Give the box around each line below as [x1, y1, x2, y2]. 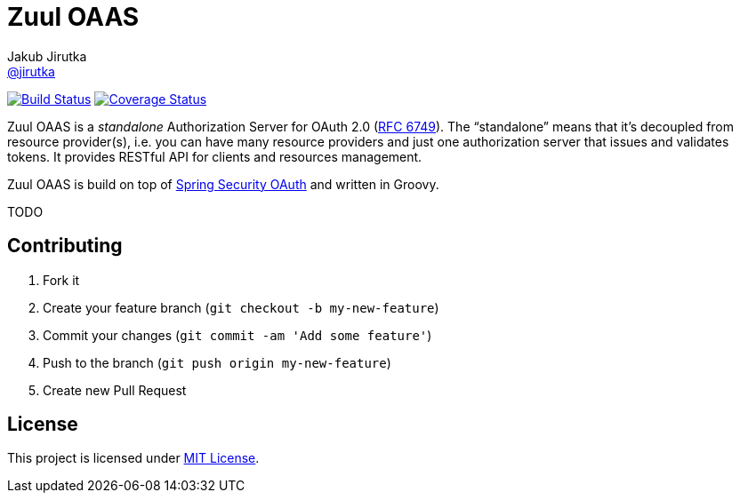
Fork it [43, 272, 80, 288]
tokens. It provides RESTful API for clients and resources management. [7, 148, 422, 164]
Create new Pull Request [43, 382, 187, 398]
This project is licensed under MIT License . [7, 450, 260, 466]
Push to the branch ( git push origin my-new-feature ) [43, 354, 391, 370]
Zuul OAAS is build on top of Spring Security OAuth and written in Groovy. [7, 176, 439, 192]
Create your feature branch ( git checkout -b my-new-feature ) [43, 299, 439, 315]
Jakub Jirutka [7, 48, 87, 64]
